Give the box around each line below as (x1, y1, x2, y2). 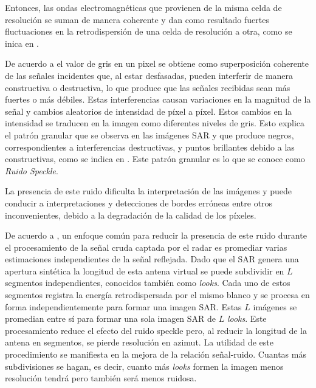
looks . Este (227, 312, 267, 325)
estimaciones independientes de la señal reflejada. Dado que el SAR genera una (5, 253, 299, 265)
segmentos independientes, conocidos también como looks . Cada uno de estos (5, 276, 290, 289)
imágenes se (253, 300, 297, 313)
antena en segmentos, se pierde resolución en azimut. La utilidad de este (5, 336, 273, 349)
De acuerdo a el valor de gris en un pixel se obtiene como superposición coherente (5, 57, 309, 70)
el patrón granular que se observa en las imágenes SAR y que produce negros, (5, 128, 294, 141)
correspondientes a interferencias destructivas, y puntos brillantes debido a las (5, 140, 295, 153)
